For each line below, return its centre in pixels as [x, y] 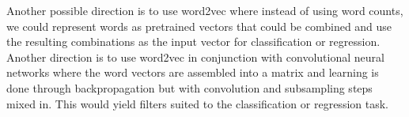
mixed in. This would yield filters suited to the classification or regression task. [197, 103]
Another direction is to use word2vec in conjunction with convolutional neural [195, 57]
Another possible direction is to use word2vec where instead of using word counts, [205, 10]
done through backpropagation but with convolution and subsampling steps [189, 87]
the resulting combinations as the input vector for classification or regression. [193, 42]
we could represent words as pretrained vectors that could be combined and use [199, 26]
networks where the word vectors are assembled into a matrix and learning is [193, 72]
